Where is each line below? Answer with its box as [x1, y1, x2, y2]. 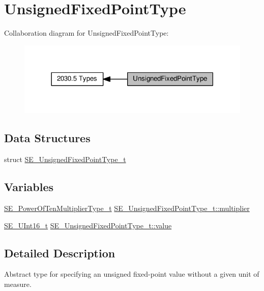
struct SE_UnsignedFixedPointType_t [4, 154, 126, 165]
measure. [4, 278, 32, 289]
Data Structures [4, 130, 91, 146]
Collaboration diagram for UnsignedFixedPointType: [4, 28, 169, 38]
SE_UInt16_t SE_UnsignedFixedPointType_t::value [4, 220, 172, 230]
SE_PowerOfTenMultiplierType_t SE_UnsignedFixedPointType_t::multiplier [4, 202, 250, 213]
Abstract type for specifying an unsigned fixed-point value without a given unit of [4, 269, 259, 279]
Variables [4, 179, 54, 195]
